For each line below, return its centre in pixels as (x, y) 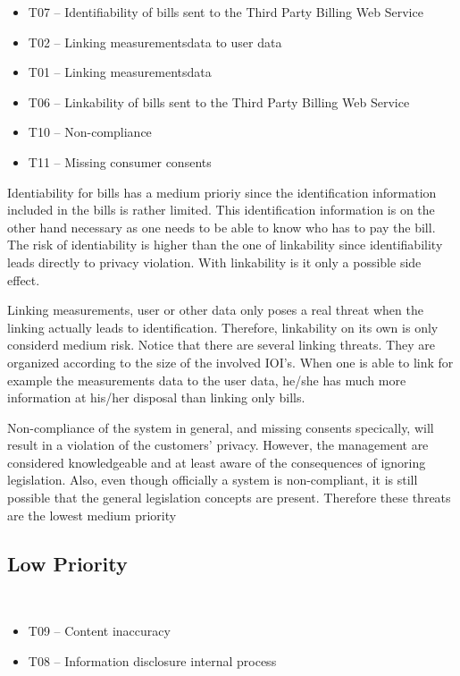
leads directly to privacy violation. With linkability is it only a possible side (214, 262)
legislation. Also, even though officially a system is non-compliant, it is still (213, 480)
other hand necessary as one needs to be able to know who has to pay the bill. (222, 227)
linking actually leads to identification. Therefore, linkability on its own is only (223, 327)
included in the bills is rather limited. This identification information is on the (221, 210)
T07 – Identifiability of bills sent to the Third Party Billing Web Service (226, 12)
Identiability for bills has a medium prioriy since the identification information (222, 192)
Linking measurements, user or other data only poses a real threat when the (215, 310)
